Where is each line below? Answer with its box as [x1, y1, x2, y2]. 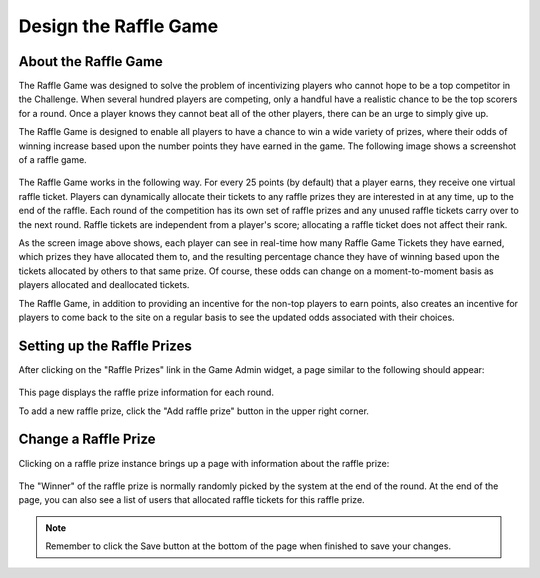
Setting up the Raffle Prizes [18, 337, 192, 354]
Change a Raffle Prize [18, 431, 156, 448]
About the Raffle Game [18, 53, 164, 70]
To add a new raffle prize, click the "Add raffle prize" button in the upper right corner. [18, 405, 370, 417]
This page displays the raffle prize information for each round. [18, 386, 275, 399]
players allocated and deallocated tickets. [18, 279, 190, 291]
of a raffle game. [18, 154, 87, 166]
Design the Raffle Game [18, 15, 219, 37]
